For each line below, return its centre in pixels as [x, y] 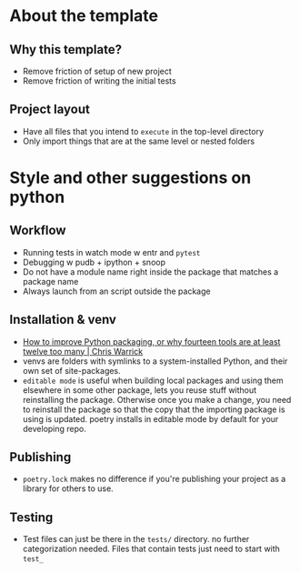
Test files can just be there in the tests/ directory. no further [136, 539]
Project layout [50, 110]
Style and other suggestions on [130, 177]
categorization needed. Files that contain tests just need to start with [151, 549]
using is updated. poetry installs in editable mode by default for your [150, 418]
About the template [84, 16]
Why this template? [66, 50]
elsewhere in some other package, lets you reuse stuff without [140, 390]
